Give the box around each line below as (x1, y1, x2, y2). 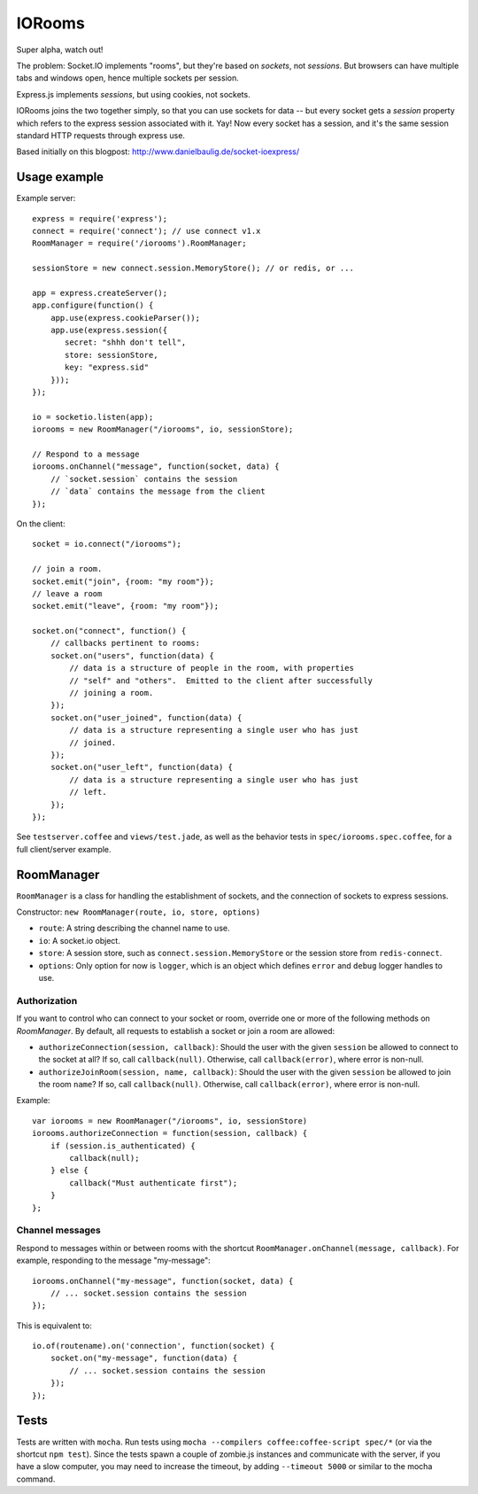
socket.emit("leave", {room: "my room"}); (32, 601, 220, 611)
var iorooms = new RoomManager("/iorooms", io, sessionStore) (32, 1116, 308, 1125)
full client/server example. (16, 844, 112, 854)
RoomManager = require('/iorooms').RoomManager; (32, 238, 247, 248)
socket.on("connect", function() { (32, 626, 187, 636)
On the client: (16, 518, 66, 529)
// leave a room (32, 588, 103, 598)
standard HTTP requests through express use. (16, 129, 186, 141)
